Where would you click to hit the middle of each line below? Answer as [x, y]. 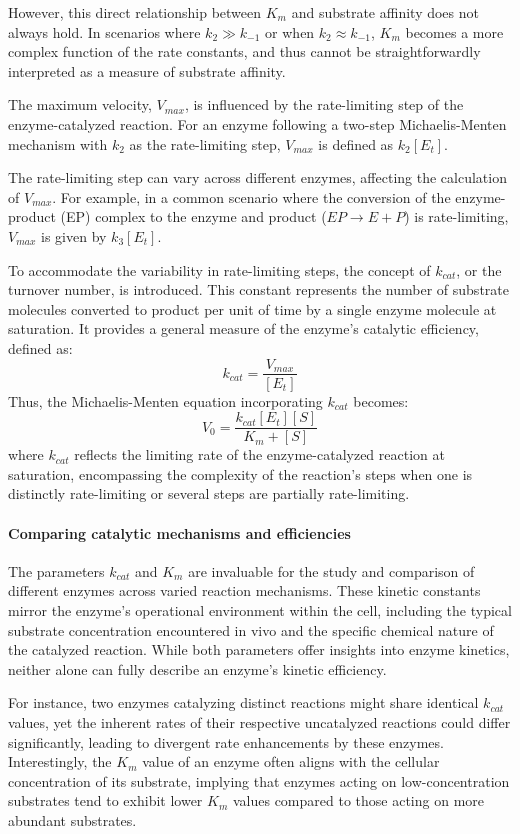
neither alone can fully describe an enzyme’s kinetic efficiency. [197, 668]
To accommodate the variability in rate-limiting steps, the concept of [219, 269]
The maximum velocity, [80, 104]
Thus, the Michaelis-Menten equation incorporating [165, 400]
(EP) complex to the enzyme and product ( [193, 216]
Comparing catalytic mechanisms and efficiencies [179, 532]
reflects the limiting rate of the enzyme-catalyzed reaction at [259, 454]
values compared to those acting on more [358, 800]
